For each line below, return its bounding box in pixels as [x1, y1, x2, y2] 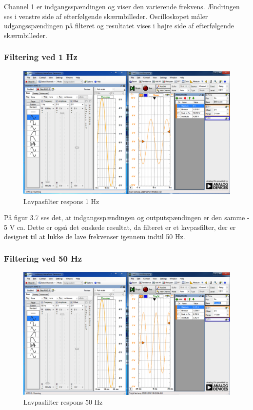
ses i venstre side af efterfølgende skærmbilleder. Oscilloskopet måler [4, 11, 208, 21]
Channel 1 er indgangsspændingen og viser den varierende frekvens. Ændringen [4, 1, 240, 11]
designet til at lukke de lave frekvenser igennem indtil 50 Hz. [4, 231, 185, 242]
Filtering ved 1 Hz [4, 51, 78, 63]
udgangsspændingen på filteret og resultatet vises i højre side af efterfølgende [4, 20, 234, 31]
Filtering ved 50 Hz [4, 252, 82, 264]
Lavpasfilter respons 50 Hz [23, 396, 103, 407]
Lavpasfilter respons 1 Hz [23, 196, 99, 206]
